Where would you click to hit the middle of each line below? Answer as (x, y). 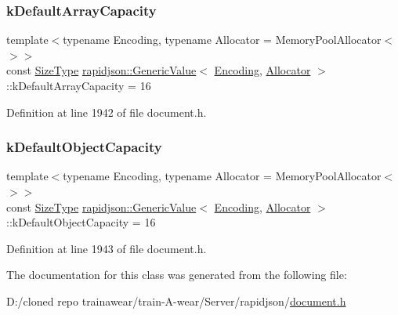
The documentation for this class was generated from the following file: (177, 275)
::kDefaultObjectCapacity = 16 (81, 222)
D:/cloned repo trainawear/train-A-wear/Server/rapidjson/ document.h (176, 301)
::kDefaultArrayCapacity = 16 (79, 85)
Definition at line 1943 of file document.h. (107, 248)
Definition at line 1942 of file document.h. (107, 112)
